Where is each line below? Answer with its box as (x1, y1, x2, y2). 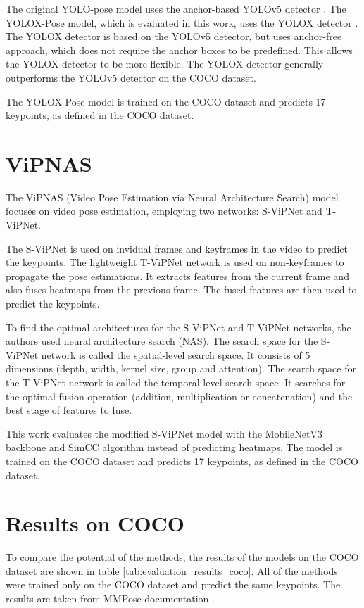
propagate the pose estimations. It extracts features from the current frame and (6, 268, 349, 283)
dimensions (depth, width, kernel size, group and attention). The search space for (6, 361, 356, 376)
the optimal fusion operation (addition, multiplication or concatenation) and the (6, 388, 353, 403)
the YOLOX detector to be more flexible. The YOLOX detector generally (6, 56, 324, 71)
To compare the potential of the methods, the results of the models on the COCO (6, 550, 359, 564)
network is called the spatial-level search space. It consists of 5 (41, 347, 310, 362)
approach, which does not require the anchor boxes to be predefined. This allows (6, 42, 353, 57)
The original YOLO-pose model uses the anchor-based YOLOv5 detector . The (6, 1, 346, 15)
